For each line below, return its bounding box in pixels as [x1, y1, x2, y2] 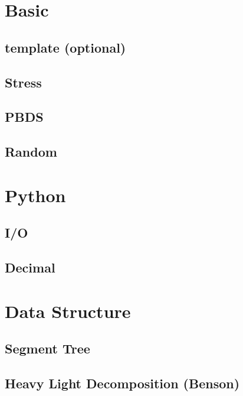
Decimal [5, 258, 55, 277]
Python [5, 183, 66, 207]
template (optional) [5, 38, 126, 56]
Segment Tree [5, 339, 90, 358]
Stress [5, 73, 42, 91]
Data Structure [5, 298, 131, 323]
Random [5, 142, 57, 161]
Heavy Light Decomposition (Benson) [5, 374, 240, 392]
